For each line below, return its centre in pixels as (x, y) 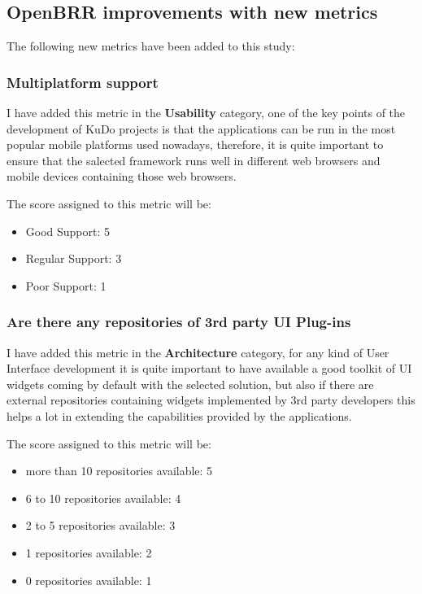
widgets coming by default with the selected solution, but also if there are (190, 384)
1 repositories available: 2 (89, 552)
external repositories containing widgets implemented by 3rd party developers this (211, 400)
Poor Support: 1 (66, 285)
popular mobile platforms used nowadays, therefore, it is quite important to (195, 144)
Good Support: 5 (68, 231)
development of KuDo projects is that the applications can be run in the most (201, 128)
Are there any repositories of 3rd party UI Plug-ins (179, 322)
